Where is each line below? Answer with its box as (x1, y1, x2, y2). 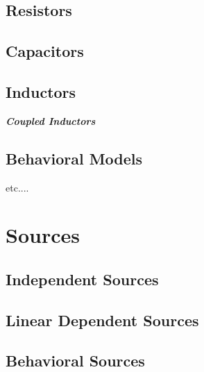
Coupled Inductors (6, 113, 96, 128)
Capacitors (6, 40, 84, 62)
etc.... (6, 180, 29, 194)
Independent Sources (6, 268, 159, 289)
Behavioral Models (6, 147, 143, 169)
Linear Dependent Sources (6, 309, 199, 330)
